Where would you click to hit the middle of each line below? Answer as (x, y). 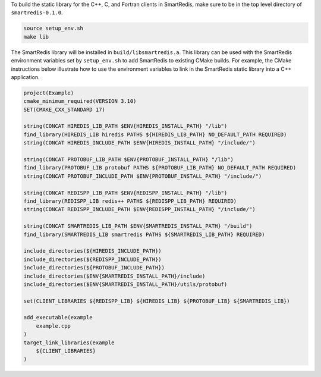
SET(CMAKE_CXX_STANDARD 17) (64, 109)
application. (25, 77)
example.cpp (53, 326)
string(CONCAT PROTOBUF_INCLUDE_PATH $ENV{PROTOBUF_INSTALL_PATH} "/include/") (143, 176)
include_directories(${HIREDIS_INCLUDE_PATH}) (92, 251)
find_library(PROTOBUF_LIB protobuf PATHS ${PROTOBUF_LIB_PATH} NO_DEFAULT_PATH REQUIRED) (160, 168)
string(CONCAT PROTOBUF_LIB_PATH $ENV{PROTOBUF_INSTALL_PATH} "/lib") (129, 160)
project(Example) (49, 93)
